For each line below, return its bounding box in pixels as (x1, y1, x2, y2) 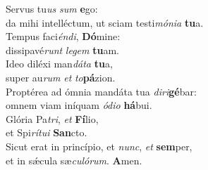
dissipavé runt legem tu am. (6, 42, 119, 57)
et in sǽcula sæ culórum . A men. (6, 152, 142, 167)
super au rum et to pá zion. (6, 70, 116, 84)
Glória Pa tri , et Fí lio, (6, 111, 99, 126)
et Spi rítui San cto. (6, 125, 87, 140)
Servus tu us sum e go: (6, 1, 98, 15)
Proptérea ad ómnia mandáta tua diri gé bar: (6, 84, 197, 98)
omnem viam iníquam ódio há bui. (6, 98, 152, 112)
